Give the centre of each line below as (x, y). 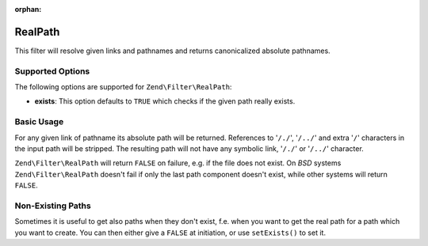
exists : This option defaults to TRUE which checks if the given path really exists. (165, 101)
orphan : (28, 9)
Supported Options (52, 71)
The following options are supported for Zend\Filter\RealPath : (123, 87)
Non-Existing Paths (53, 206)
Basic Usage (39, 122)
